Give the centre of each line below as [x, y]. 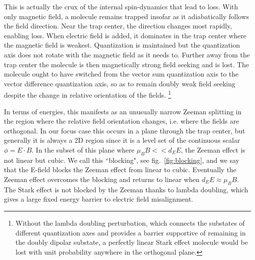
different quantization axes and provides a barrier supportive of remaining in [130, 232]
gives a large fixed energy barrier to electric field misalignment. [99, 199]
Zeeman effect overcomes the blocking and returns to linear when [102, 179]
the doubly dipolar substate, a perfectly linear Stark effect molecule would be [132, 242]
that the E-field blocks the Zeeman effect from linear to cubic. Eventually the [120, 169]
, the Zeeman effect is [213, 149]
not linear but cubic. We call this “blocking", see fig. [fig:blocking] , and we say [122, 160]
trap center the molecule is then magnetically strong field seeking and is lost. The [127, 64]
